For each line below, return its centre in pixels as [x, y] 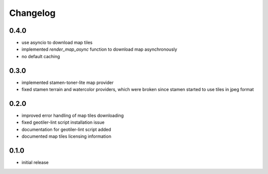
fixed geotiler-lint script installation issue [63, 122]
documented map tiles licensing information [67, 136]
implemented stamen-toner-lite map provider [68, 83]
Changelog [32, 13]
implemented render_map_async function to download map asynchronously [99, 49]
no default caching [41, 56]
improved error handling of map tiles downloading [73, 116]
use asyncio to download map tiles [57, 43]
